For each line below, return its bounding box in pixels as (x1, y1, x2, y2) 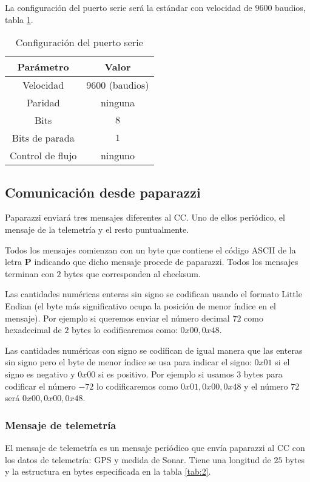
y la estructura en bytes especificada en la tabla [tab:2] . (5, 465, 211, 478)
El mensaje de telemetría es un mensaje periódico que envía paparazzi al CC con (5, 441, 305, 453)
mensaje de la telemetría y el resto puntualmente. (5, 222, 189, 235)
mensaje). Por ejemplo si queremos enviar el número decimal (5, 311, 230, 324)
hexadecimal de (5, 323, 62, 336)
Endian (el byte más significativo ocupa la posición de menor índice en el (5, 299, 276, 312)
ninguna (100, 95, 135, 110)
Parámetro (17, 60, 69, 74)
